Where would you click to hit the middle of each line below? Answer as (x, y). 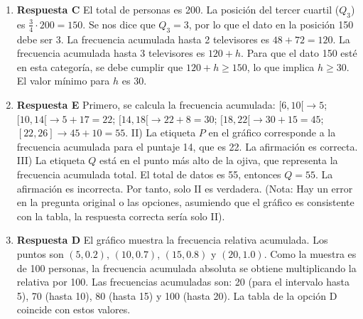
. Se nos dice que (119, 24)
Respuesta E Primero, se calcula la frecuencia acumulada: (146, 104)
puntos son (40, 253)
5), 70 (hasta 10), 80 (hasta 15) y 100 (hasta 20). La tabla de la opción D (177, 295)
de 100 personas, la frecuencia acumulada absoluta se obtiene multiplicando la (186, 267)
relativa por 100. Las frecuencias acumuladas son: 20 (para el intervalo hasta (183, 282)
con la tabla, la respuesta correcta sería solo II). (121, 216)
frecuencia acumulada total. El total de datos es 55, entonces (149, 174)
